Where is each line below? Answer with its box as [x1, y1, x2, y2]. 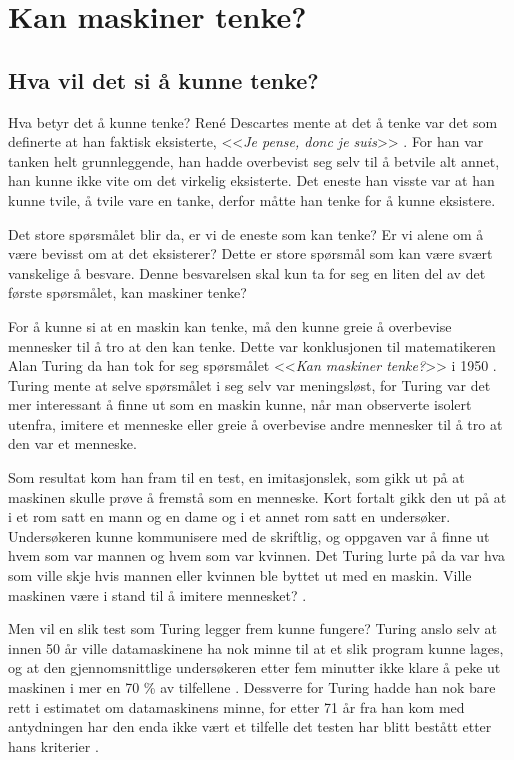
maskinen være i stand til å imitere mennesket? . [8, 584, 307, 605]
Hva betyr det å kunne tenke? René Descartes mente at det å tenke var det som [8, 111, 498, 132]
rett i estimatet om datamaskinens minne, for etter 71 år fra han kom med [8, 696, 465, 717]
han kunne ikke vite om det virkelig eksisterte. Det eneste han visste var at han [8, 170, 495, 191]
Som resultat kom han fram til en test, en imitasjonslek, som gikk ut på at [8, 467, 465, 488]
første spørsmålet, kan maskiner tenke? [8, 282, 247, 303]
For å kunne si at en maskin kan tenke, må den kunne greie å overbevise [8, 315, 452, 336]
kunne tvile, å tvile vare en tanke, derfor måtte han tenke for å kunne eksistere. [8, 189, 496, 210]
